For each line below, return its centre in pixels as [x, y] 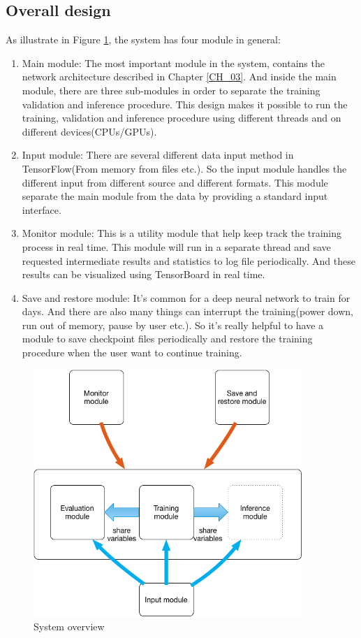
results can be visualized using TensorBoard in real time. [143, 274]
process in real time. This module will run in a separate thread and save [176, 246]
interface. [42, 209]
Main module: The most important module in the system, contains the [173, 63]
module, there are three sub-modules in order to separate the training [171, 90]
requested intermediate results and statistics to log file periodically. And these [189, 260]
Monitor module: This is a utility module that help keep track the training [182, 233]
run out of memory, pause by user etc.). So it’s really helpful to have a [173, 325]
